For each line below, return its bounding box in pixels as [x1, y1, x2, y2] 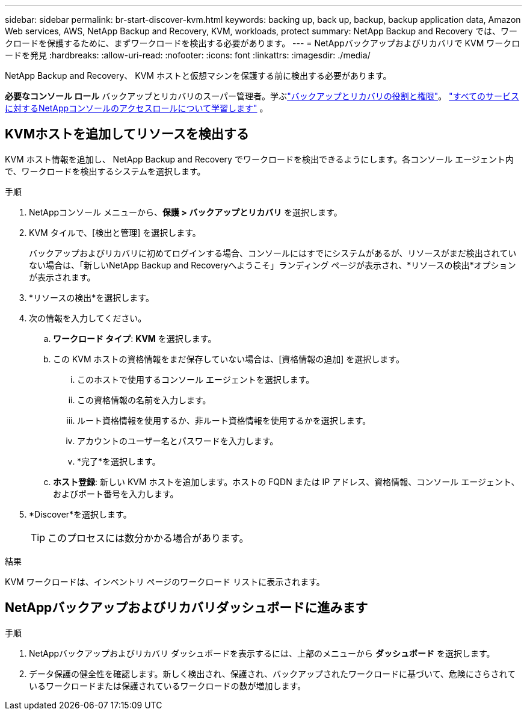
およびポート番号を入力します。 [53, 488, 179, 499]
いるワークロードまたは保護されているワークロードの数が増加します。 [29, 680, 306, 691]
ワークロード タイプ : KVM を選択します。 [53, 333, 217, 344]
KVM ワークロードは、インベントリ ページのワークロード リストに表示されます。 [5, 576, 325, 587]
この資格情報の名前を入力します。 [77, 394, 211, 405]
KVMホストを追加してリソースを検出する [5, 126, 249, 142]
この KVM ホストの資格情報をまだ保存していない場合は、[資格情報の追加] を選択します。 [53, 353, 404, 364]
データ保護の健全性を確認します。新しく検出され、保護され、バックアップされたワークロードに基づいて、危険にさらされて [29, 668, 516, 679]
